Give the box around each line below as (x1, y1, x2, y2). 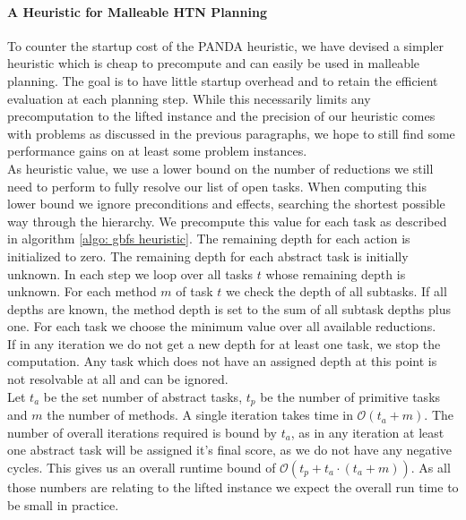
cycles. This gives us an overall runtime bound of (7, 457, 276, 476)
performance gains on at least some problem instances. (7, 141, 307, 160)
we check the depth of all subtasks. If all (226, 282, 447, 301)
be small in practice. (7, 495, 119, 514)
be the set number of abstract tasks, (43, 387, 243, 405)
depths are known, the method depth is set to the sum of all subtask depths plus (7, 299, 451, 318)
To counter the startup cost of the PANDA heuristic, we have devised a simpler (7, 36, 444, 55)
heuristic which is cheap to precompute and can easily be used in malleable (7, 54, 420, 72)
